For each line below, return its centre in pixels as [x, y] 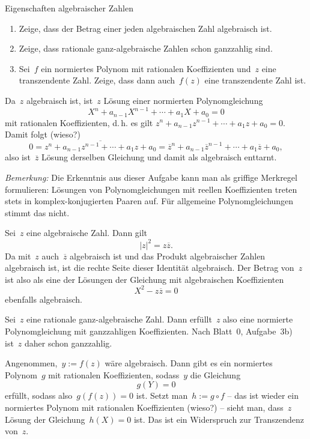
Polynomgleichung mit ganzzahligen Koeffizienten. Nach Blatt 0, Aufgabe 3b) [149, 331]
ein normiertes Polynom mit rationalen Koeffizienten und [146, 68]
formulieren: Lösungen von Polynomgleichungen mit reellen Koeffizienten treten [151, 189]
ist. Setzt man [162, 395]
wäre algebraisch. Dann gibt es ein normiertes [189, 363]
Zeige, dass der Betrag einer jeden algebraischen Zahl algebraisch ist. [145, 28]
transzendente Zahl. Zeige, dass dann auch [97, 80]
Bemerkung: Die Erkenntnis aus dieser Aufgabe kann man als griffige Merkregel [151, 177]
